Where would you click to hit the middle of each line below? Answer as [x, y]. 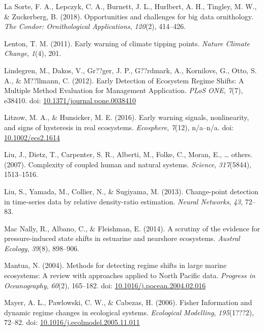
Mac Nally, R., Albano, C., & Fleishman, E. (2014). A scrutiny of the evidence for [132, 228]
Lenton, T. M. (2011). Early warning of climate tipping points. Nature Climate [127, 43]
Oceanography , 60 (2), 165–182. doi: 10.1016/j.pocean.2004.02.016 [105, 285]
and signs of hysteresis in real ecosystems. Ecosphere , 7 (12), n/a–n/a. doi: [119, 127]
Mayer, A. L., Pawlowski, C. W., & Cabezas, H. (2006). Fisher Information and [128, 302]
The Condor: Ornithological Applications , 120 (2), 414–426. [95, 26]
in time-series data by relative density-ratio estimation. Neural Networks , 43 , [124, 201]
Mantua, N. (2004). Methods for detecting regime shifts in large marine [115, 265]
